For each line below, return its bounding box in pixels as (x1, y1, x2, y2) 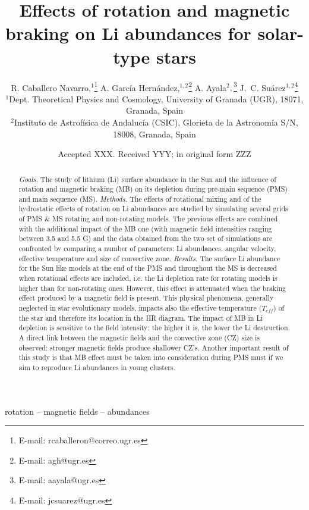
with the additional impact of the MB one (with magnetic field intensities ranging (18, 223, 272, 233)
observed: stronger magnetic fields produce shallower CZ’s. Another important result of (18, 342, 289, 352)
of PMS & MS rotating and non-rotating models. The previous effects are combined (18, 214, 278, 224)
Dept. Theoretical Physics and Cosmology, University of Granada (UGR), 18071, (9, 92, 304, 105)
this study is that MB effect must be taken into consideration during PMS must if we (18, 352, 283, 362)
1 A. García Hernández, (94, 79, 180, 93)
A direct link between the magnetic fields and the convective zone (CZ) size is (18, 333, 260, 343)
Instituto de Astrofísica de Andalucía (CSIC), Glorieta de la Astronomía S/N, (14, 115, 298, 128)
